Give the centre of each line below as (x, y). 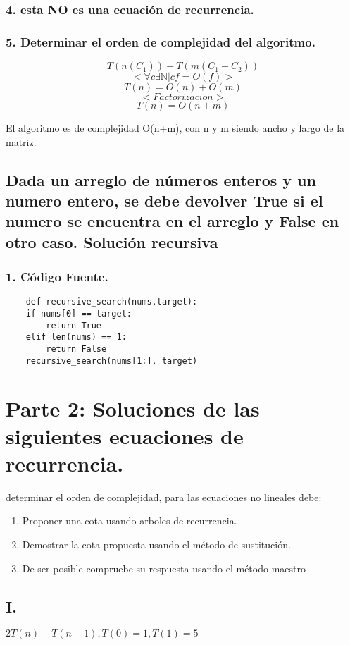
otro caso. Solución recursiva (112, 241)
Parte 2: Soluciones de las (133, 408)
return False (76, 349)
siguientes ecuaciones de (125, 435)
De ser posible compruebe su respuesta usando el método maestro (164, 568)
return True (74, 325)
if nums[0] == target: (79, 314)
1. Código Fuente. (57, 277)
